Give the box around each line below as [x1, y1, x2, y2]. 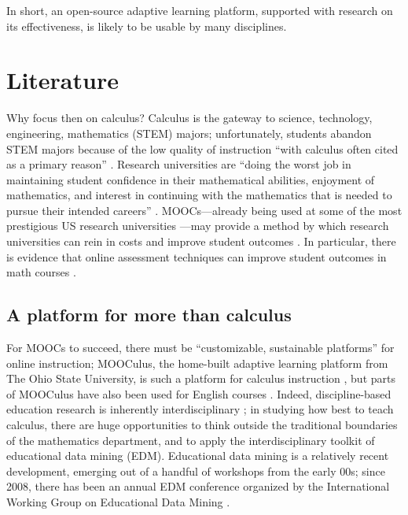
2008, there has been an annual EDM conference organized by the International [6, 478, 390, 495]
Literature [6, 64, 119, 96]
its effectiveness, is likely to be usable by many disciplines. [6, 17, 287, 34]
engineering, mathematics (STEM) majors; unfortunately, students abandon [6, 124, 372, 141]
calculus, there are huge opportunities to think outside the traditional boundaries [6, 417, 398, 433]
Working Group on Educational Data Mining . [6, 493, 230, 509]
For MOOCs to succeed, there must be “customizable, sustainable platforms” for [6, 339, 395, 356]
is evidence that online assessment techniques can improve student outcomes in [6, 248, 387, 265]
